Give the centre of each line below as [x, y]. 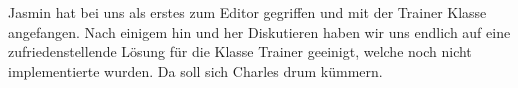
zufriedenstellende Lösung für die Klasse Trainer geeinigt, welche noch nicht [240, 51]
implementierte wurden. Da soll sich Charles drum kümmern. [195, 70]
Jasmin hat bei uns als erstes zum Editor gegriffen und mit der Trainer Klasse [247, 12]
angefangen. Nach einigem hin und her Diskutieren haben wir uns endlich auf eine [259, 31]
